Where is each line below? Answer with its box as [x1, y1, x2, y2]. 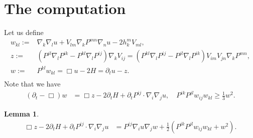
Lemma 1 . [4, 108, 39, 119]
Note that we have [4, 78, 61, 89]
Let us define [4, 27, 44, 37]
